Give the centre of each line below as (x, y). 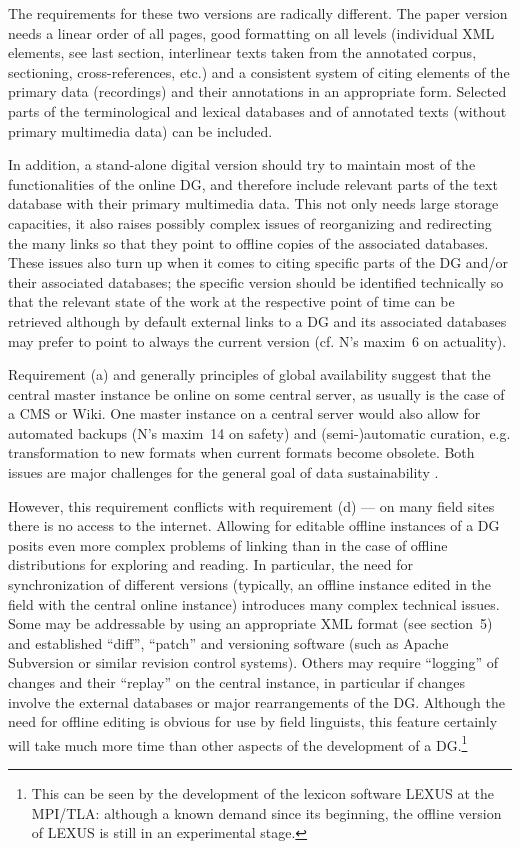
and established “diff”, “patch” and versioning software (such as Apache (228, 642)
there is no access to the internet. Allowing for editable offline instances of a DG (254, 525)
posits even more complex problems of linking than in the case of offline (228, 544)
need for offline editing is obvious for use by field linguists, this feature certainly (253, 721)
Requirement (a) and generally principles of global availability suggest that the (249, 374)
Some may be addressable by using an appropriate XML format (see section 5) (250, 623)
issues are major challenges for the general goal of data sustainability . (223, 472)
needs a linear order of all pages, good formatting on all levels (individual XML (251, 32)
